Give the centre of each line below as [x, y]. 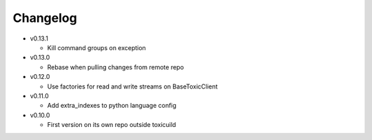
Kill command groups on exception [96, 47]
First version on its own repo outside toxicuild [112, 125]
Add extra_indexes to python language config [112, 106]
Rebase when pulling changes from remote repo [115, 67]
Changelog [45, 18]
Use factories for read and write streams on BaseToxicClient [133, 86]
